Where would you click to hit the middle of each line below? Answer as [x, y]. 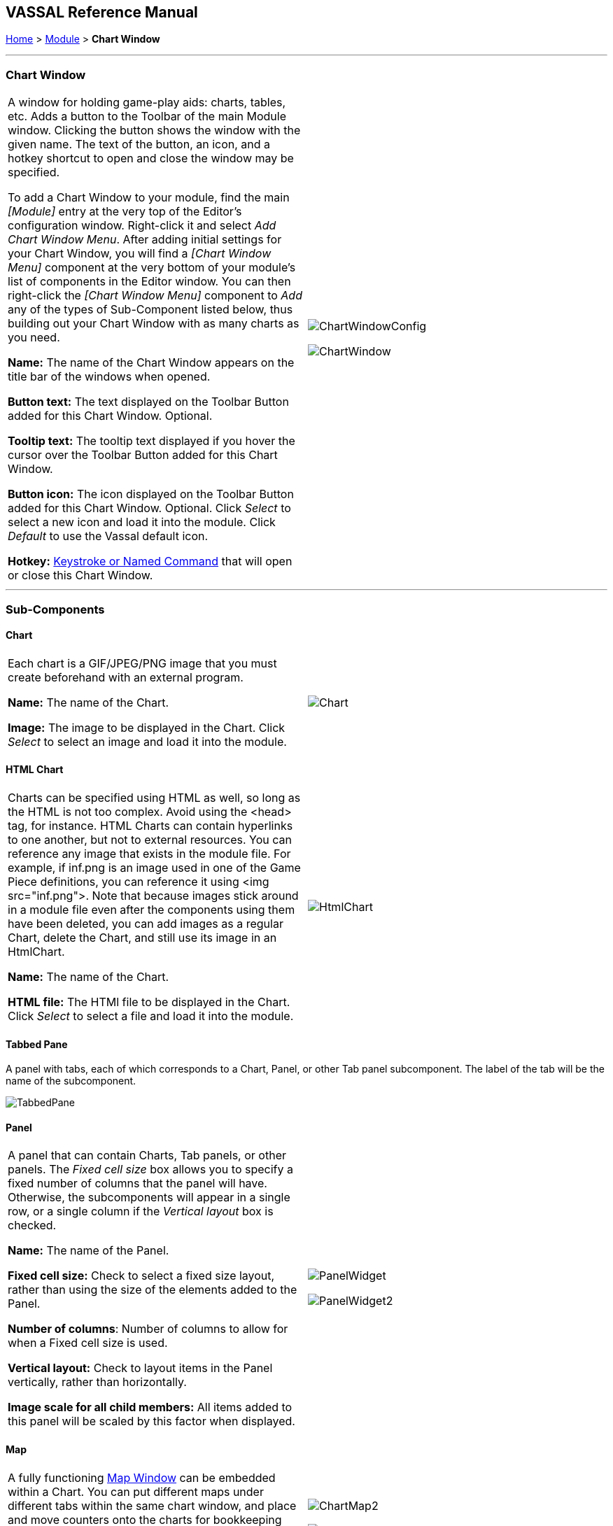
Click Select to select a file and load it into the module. [151, 1016]
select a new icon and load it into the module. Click [142, 522]
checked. [32, 1225]
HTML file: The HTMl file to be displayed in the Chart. [149, 1002]
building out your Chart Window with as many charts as [154, 324]
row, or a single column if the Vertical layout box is [141, 1211]
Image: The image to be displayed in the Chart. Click [147, 727]
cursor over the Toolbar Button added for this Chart [143, 455]
